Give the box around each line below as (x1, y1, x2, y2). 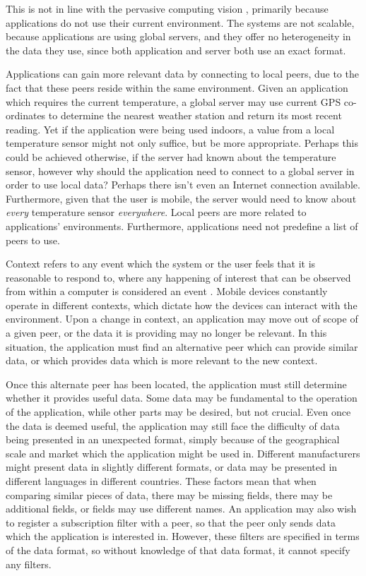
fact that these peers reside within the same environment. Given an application (6, 80, 348, 95)
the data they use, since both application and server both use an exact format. (6, 42, 346, 57)
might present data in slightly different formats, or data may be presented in (6, 460, 338, 474)
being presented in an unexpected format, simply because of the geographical (6, 432, 340, 447)
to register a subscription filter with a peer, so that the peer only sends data (6, 515, 336, 529)
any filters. (6, 556, 52, 571)
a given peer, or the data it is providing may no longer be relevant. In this (6, 325, 327, 340)
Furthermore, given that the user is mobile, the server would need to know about (6, 191, 357, 205)
